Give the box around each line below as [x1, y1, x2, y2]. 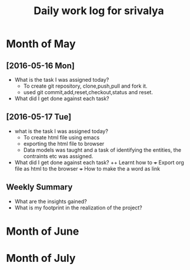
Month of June [6, 225, 79, 238]
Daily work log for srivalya [34, 4, 164, 18]
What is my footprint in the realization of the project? [14, 204, 142, 211]
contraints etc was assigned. [23, 152, 94, 159]
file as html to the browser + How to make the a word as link [14, 165, 161, 172]
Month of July [6, 252, 76, 265]
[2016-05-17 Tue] [6, 112, 72, 122]
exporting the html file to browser [23, 140, 105, 147]
